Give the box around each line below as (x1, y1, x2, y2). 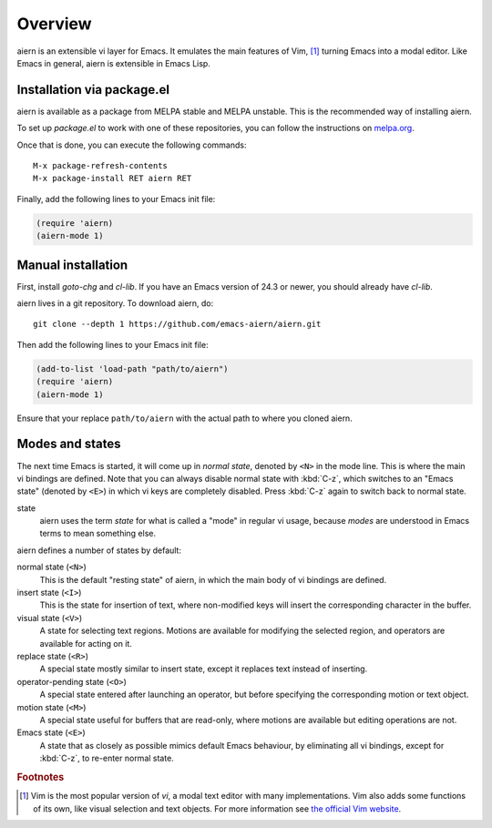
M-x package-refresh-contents (33, 160, 169, 171)
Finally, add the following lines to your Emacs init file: (16, 193, 216, 204)
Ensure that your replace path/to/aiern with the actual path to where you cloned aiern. (16, 413, 353, 424)
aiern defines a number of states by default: (16, 545, 182, 556)
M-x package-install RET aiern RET (33, 173, 192, 184)
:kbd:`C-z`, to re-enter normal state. (39, 752, 175, 764)
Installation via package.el (16, 82, 170, 97)
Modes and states (16, 436, 121, 452)
